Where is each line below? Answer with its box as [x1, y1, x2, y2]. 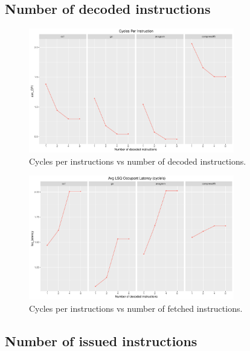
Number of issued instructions [5, 332, 197, 350]
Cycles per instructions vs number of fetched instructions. [29, 302, 243, 315]
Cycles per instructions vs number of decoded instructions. [29, 154, 246, 167]
